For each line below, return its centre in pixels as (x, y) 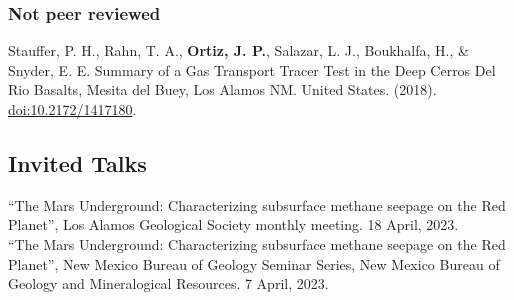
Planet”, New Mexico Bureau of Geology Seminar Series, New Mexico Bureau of (254, 263)
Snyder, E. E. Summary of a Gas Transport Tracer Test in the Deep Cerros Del (252, 69)
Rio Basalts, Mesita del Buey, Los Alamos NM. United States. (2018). (222, 89)
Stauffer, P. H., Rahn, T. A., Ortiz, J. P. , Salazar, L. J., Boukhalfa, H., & (238, 50)
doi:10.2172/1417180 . (72, 109)
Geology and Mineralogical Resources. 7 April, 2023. (168, 283)
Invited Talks (77, 162)
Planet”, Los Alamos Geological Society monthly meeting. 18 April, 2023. (233, 224)
